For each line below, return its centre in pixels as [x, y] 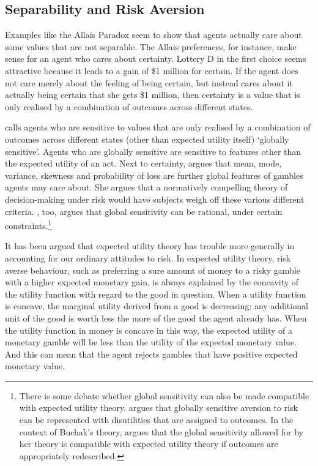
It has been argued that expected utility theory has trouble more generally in [150, 246]
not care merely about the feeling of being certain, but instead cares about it [149, 82]
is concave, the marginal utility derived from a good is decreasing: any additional [157, 306]
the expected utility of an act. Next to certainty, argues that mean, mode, [143, 163]
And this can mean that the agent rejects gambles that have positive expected [151, 354]
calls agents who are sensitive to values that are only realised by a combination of [158, 127]
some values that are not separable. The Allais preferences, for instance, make [151, 46]
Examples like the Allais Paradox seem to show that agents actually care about [153, 35]
